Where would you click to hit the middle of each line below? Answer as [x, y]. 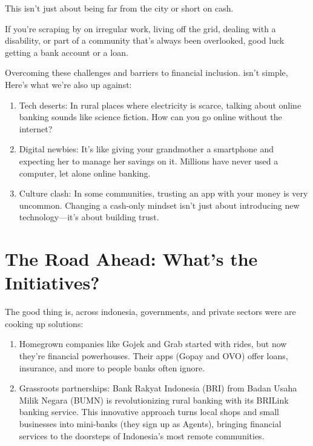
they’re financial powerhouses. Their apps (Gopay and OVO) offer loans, [153, 356]
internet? [36, 128]
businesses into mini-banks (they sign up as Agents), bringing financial [150, 423]
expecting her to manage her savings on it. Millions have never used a [149, 160]
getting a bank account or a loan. [67, 52]
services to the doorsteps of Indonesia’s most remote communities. [142, 435]
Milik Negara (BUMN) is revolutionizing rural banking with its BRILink [154, 400]
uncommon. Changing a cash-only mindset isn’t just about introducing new [159, 205]
